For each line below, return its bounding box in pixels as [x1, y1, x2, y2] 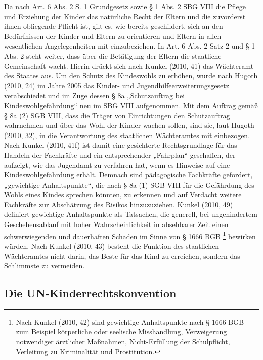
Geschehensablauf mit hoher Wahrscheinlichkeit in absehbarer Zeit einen [4, 219, 229, 230]
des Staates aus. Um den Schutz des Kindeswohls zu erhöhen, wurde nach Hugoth [4, 70, 258, 81]
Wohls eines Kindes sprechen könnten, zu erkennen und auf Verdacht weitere [4, 189, 242, 200]
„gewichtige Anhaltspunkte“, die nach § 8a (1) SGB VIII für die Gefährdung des [4, 179, 254, 190]
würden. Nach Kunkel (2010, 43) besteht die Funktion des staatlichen [4, 240, 220, 251]
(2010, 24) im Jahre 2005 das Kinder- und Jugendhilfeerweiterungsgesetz [4, 80, 229, 91]
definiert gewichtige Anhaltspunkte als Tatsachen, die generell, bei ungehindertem [4, 209, 257, 219]
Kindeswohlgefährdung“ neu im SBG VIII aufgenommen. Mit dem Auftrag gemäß [4, 100, 258, 110]
